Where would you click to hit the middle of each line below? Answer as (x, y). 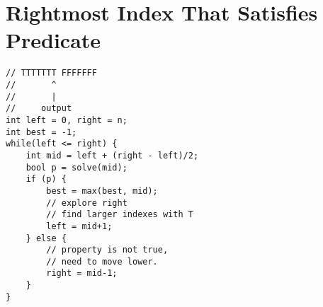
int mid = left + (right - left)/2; (112, 155)
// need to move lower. (102, 261)
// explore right (87, 203)
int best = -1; (41, 132)
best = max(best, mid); (102, 191)
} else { (46, 238)
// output (39, 109)
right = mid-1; (82, 273)
